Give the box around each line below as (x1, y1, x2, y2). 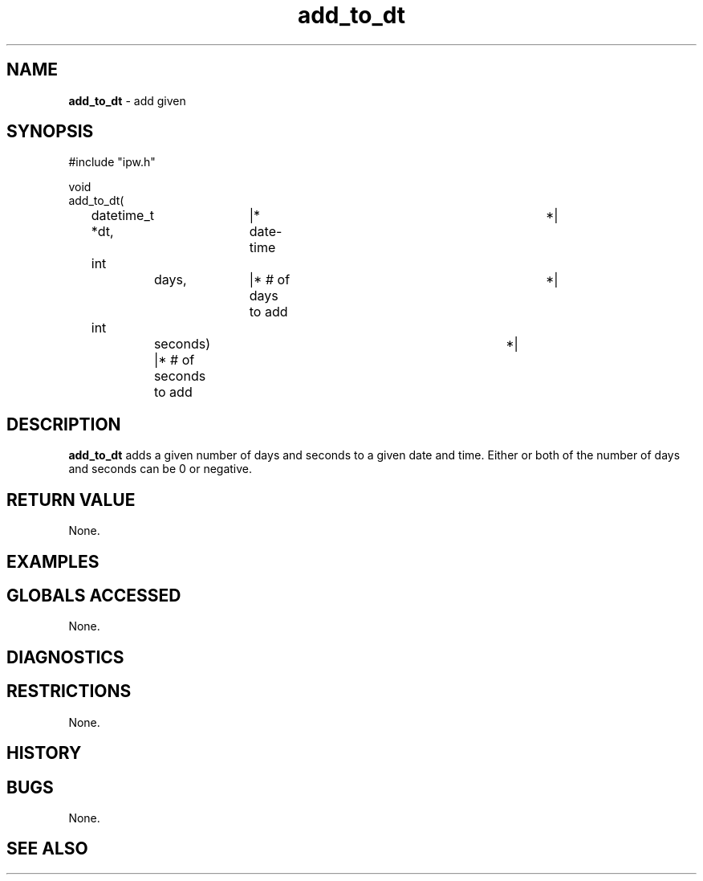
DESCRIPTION (6, 414, 121, 434)
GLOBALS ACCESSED (6, 585, 181, 606)
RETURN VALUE (6, 489, 136, 510)
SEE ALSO (6, 838, 88, 859)
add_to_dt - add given (68, 93, 186, 108)
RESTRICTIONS (6, 681, 132, 702)
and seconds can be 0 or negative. (68, 462, 253, 476)
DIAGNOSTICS (6, 646, 124, 667)
